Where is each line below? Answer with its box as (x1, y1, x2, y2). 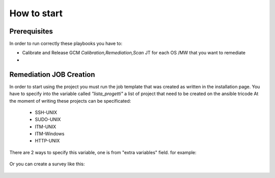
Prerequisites (9, 27, 53, 36)
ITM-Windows (35, 131, 65, 137)
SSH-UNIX (35, 109, 58, 115)
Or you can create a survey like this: (9, 161, 85, 167)
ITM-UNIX (35, 124, 57, 130)
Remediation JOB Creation (9, 70, 95, 79)
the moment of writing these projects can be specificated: (9, 98, 131, 104)
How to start (9, 8, 63, 19)
